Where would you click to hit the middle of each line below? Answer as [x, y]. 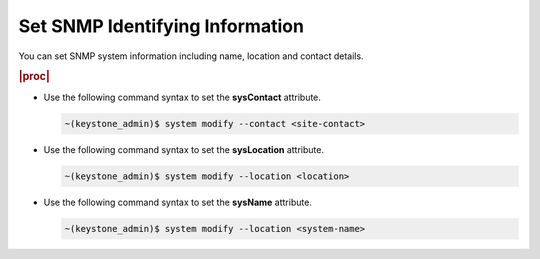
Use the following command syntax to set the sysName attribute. [177, 202]
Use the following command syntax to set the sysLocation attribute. [184, 149]
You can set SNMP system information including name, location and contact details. [191, 56]
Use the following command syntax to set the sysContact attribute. [182, 97]
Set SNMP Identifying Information [161, 26]
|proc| [34, 77]
